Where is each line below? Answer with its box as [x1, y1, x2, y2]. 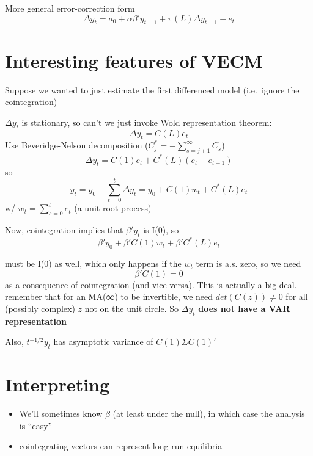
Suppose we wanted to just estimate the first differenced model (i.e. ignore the [5, 83, 300, 96]
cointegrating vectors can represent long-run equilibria [19, 440, 223, 452]
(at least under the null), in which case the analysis [112, 407, 305, 420]
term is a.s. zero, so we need [196, 257, 301, 269]
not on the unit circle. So [84, 302, 179, 314]
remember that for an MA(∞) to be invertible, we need [5, 290, 213, 303]
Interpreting [5, 372, 110, 397]
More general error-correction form [5, 2, 135, 14]
